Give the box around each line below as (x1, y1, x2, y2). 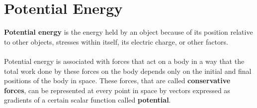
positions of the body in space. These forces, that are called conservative (4, 75, 231, 86)
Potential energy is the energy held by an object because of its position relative (4, 27, 253, 37)
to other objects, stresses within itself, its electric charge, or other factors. (4, 36, 228, 47)
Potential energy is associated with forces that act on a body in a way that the (4, 55, 245, 66)
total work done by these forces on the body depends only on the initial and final (4, 65, 252, 76)
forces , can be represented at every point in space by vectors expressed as (4, 85, 230, 95)
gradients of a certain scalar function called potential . (4, 95, 171, 105)
